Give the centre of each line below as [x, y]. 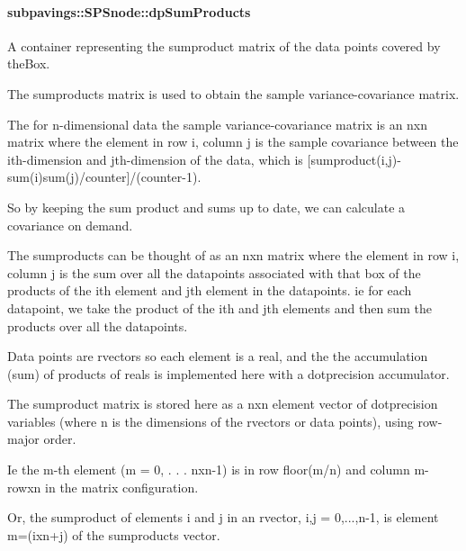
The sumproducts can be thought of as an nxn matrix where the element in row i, [233, 255]
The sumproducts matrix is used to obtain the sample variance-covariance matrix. [233, 93]
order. [60, 439]
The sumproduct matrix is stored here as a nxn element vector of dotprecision [223, 404]
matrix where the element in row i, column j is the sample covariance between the [233, 142]
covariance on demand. [70, 225]
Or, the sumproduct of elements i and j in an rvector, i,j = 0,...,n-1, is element [223, 517]
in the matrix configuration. [122, 487]
